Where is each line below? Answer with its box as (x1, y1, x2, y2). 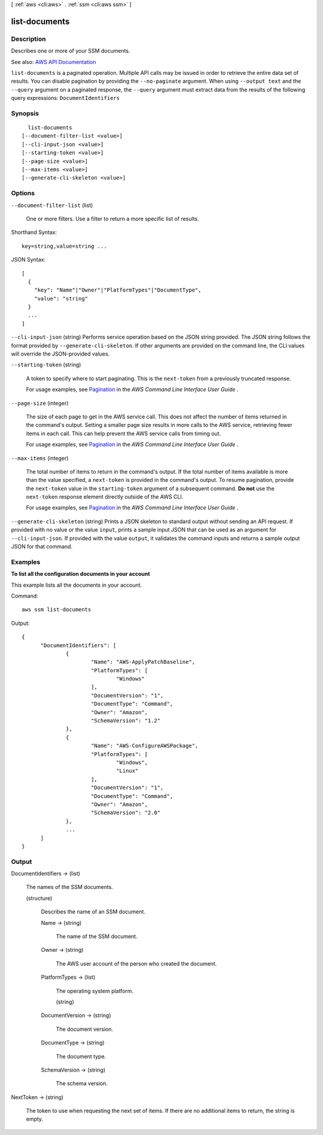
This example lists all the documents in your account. (11, 581, 142, 588)
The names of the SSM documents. (26, 884, 114, 891)
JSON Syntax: (11, 256, 46, 263)
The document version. (56, 1025, 114, 1033)
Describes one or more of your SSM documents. (11, 47, 131, 54)
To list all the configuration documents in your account (11, 570, 150, 578)
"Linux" (115, 767, 139, 775)
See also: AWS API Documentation (11, 58, 96, 65)
